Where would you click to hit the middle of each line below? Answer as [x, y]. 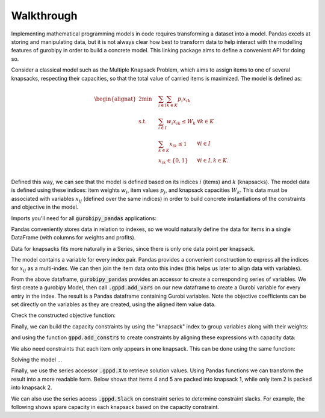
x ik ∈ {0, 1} [174, 161]
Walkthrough [44, 16]
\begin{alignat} [115, 99]
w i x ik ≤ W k [181, 122]
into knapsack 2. [32, 387]
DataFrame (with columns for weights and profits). [73, 238]
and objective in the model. [45, 207]
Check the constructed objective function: [63, 315]
